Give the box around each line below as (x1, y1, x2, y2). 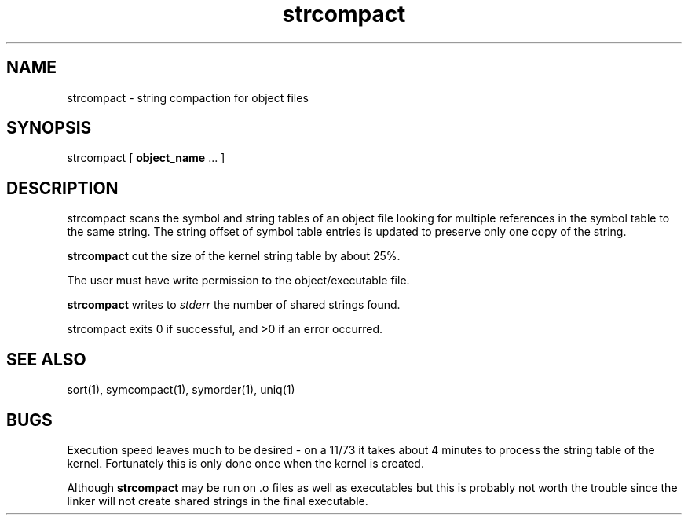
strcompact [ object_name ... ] (67, 151, 225, 165)
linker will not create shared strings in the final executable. (67, 493, 368, 508)
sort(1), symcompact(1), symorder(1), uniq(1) (67, 383, 295, 397)
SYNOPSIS (6, 118, 92, 138)
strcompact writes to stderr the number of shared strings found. (67, 298, 401, 312)
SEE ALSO (6, 349, 86, 369)
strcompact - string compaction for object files (67, 90, 309, 105)
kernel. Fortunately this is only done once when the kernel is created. (67, 456, 424, 470)
